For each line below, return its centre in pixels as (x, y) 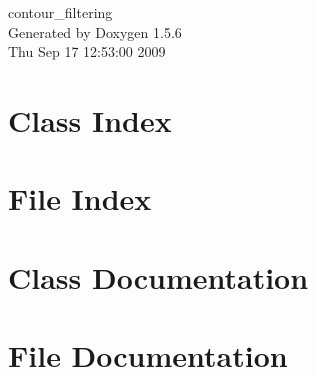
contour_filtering (60, 12)
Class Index (90, 119)
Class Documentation (158, 276)
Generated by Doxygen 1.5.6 (95, 31)
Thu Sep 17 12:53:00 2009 (87, 51)
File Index (80, 198)
